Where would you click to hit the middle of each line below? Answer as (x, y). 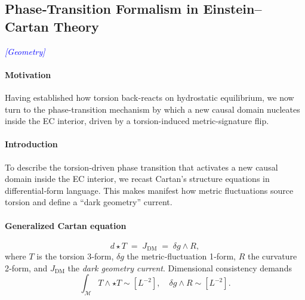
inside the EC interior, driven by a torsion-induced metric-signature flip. (137, 121)
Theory (76, 26)
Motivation (28, 74)
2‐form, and (26, 267)
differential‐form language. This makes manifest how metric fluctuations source (149, 190)
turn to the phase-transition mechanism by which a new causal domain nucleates (152, 109)
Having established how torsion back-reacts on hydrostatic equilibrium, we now (150, 97)
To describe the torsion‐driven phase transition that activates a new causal (141, 167)
